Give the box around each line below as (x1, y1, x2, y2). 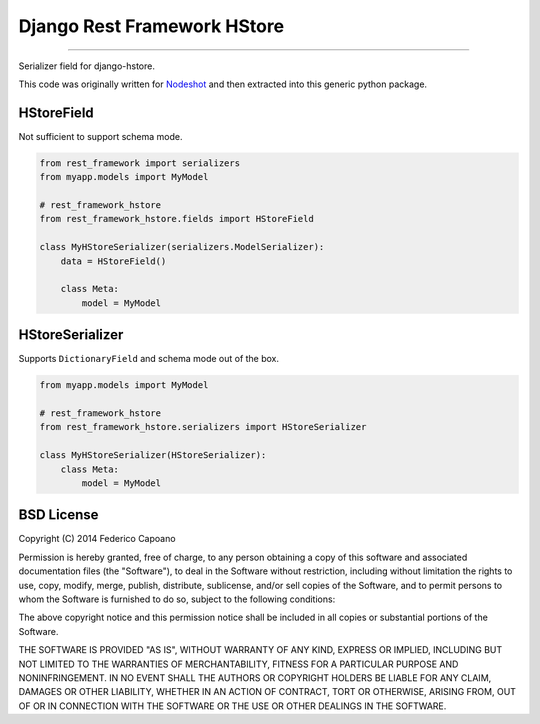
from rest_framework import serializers (39, 157, 240, 169)
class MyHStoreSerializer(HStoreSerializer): (39, 450, 267, 461)
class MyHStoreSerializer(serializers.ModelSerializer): (39, 241, 325, 253)
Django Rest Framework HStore (18, 15, 285, 37)
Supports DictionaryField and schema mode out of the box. (18, 353, 280, 365)
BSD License (18, 506, 99, 524)
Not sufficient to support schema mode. (18, 130, 183, 142)
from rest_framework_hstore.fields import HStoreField (39, 213, 314, 225)
